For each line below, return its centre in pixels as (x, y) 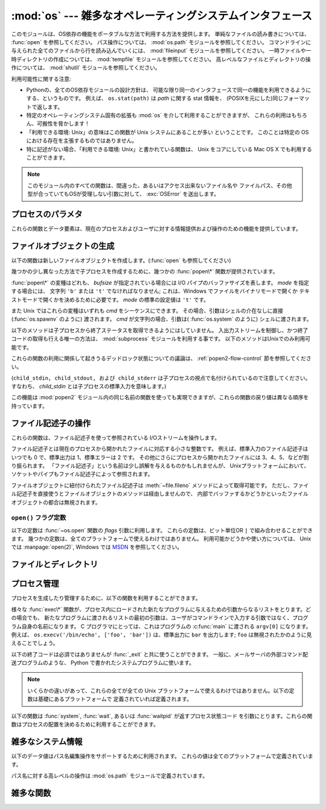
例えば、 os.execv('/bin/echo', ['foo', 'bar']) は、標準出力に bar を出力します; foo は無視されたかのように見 (161, 635)
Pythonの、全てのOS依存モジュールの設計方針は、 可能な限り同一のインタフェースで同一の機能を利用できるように (169, 90)
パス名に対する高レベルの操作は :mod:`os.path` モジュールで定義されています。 (110, 776)
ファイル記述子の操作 (51, 423)
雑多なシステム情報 (47, 741)
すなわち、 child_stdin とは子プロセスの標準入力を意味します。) (89, 387)
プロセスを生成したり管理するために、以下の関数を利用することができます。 (106, 598)
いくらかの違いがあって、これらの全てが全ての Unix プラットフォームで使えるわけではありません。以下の (158, 690)
